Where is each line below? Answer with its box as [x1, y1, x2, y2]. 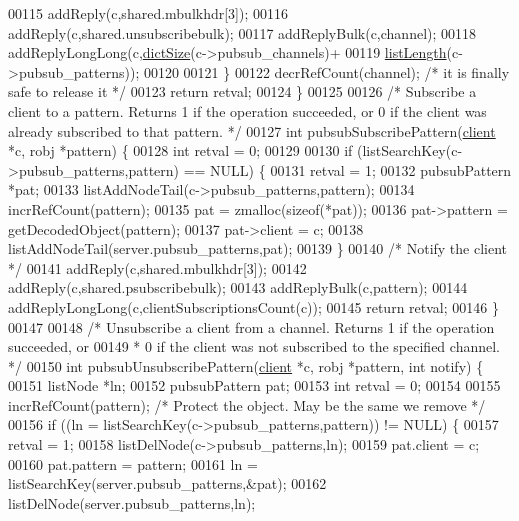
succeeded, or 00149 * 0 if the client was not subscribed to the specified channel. [8, 336, 500, 357]
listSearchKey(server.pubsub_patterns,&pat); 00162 [8, 473, 327, 494]
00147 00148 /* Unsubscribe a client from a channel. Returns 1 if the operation [8, 316, 495, 337]
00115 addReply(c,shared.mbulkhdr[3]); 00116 [8, 3, 289, 23]
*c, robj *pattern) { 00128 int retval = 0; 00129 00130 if [8, 140, 353, 161]
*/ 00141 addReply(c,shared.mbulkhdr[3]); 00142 [8, 257, 307, 278]
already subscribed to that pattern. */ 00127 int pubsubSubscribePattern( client [8, 120, 496, 141]
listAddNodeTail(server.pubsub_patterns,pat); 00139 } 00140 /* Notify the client [8, 238, 508, 259]
